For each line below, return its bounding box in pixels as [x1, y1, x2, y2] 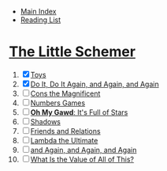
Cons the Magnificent [30, 89, 101, 98]
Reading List [20, 15, 61, 25]
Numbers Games [30, 98, 86, 108]
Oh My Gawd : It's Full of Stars [30, 107, 128, 117]
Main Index [20, 7, 57, 16]
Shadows [30, 116, 61, 126]
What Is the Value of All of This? [30, 154, 135, 164]
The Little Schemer [9, 43, 136, 61]
